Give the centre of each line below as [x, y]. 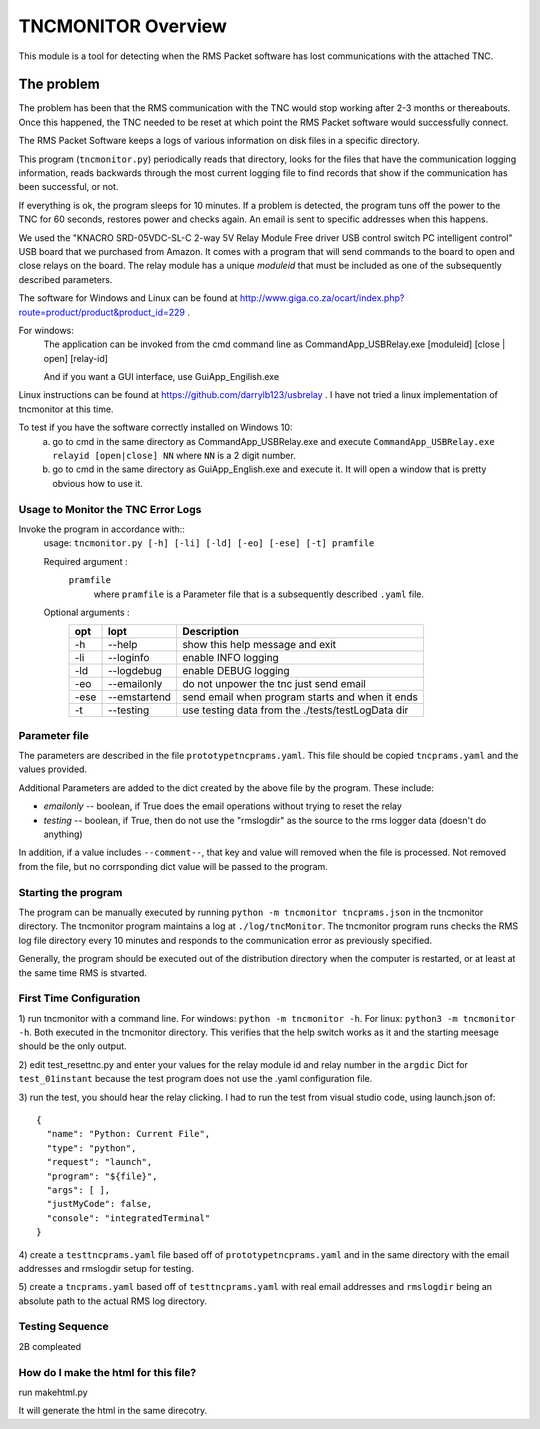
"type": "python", [91, 1148]
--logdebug [134, 671]
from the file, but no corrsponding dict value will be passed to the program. [173, 866]
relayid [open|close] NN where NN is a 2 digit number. [174, 456]
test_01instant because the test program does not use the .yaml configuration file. [195, 1079]
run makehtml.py [53, 1392]
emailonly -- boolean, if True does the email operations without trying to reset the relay [222, 806]
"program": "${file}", [102, 1176]
